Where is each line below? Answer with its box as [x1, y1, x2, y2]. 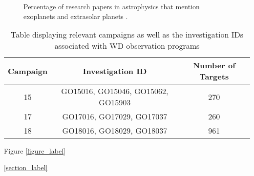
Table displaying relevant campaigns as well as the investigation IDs [11, 29, 243, 40]
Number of [192, 59, 235, 71]
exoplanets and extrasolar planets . [23, 11, 128, 21]
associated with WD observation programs [54, 40, 200, 52]
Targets [199, 71, 229, 82]
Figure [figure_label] [4, 146, 65, 156]
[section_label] [4, 162, 48, 172]
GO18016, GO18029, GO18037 [62, 125, 168, 137]
